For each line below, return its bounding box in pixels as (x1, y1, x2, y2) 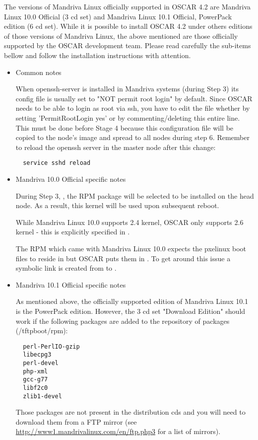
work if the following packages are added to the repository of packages (15, 315, 230, 326)
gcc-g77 (23, 376, 48, 383)
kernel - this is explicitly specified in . (15, 226, 130, 237)
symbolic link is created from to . (15, 263, 117, 273)
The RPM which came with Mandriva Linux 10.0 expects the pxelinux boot (15, 243, 247, 253)
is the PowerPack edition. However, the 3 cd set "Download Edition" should (15, 305, 246, 316)
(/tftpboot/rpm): (15, 325, 68, 336)
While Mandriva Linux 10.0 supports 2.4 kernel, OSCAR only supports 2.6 (15, 217, 244, 227)
